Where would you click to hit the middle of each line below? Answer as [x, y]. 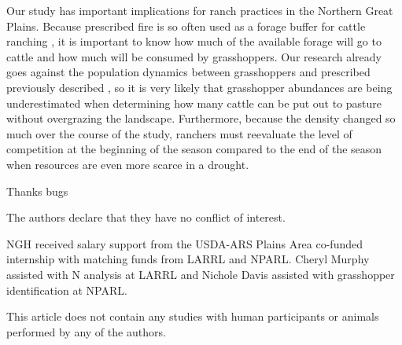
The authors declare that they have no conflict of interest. [146, 217]
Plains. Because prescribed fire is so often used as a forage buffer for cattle [186, 26]
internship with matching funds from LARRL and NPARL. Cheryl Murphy [188, 259]
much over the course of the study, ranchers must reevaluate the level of [179, 133]
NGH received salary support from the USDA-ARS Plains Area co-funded [185, 243]
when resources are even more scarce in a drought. [128, 164]
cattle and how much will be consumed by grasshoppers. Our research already [194, 56]
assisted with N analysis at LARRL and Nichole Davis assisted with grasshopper [201, 274]
